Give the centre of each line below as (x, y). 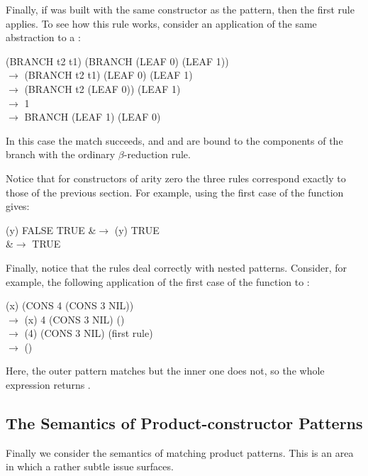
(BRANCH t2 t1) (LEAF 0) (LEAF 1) (108, 75)
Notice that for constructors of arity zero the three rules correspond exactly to (176, 178)
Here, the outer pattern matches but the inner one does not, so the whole (165, 371)
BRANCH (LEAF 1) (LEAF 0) (93, 117)
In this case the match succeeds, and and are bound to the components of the (174, 140)
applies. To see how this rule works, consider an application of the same (161, 23)
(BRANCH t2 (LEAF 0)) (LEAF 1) (102, 88)
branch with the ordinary (61, 154)
